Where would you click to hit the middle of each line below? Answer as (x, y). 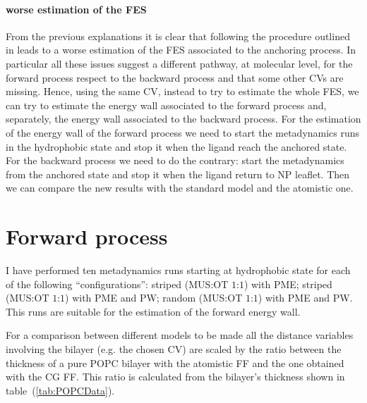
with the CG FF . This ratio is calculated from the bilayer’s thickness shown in (175, 377)
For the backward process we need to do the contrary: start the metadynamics (175, 160)
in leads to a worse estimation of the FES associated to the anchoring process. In (181, 50)
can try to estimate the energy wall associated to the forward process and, (166, 105)
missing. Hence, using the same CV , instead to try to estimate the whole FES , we (182, 91)
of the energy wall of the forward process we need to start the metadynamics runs (183, 132)
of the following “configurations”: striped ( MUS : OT (117, 284)
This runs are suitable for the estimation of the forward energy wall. (153, 311)
